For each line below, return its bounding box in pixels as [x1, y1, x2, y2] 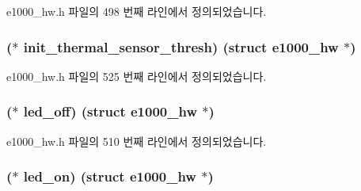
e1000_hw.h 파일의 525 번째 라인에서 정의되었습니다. [6, 67, 267, 84]
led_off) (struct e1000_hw [23, 101, 197, 121]
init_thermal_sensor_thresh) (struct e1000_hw [23, 36, 339, 56]
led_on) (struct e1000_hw [23, 166, 196, 186]
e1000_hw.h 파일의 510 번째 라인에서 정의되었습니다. [6, 132, 267, 149]
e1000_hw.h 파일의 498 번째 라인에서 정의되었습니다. [6, 3, 267, 19]
